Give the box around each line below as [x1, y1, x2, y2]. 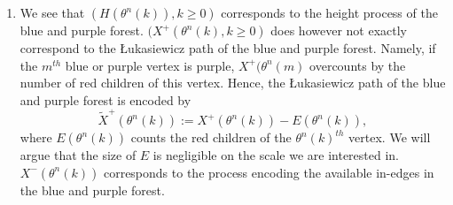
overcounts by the [309, 56, 406, 74]
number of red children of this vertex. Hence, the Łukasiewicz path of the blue [20, 73, 446, 92]
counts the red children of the [130, 128, 292, 147]
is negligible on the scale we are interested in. [152, 146, 400, 164]
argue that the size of [20, 146, 137, 164]
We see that [20, 4, 85, 21]
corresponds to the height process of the [221, 4, 438, 21]
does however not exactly [270, 21, 407, 39]
